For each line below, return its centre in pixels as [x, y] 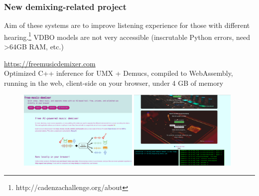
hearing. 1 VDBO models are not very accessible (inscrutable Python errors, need [127, 36]
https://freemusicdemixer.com [50, 63]
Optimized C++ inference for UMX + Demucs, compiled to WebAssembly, [119, 73]
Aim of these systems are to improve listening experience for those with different [127, 25]
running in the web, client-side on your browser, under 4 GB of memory [114, 83]
